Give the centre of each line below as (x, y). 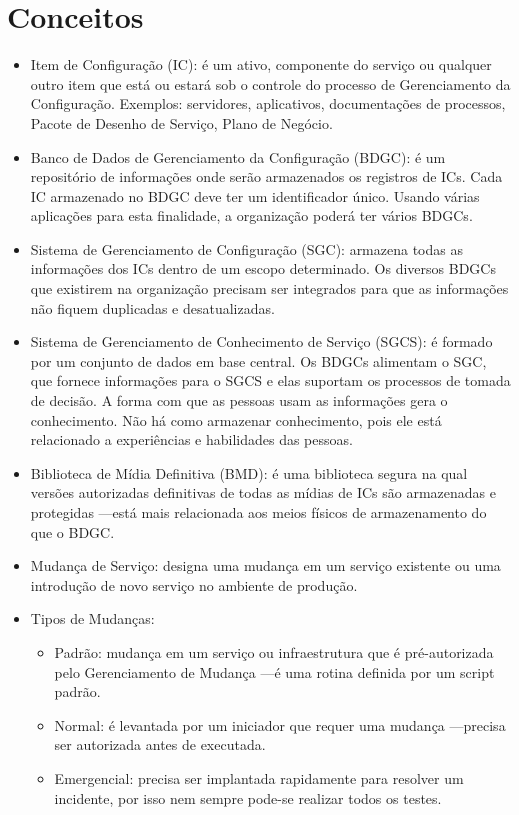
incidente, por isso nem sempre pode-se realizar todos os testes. (248, 797)
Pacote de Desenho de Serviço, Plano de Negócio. (181, 122)
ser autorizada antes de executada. (160, 744)
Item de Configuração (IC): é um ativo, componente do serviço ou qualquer (261, 64)
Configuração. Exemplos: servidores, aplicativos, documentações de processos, (268, 103)
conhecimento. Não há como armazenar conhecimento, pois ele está (236, 419)
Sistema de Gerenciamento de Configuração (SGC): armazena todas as (246, 248)
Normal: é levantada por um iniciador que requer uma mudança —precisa (280, 724)
